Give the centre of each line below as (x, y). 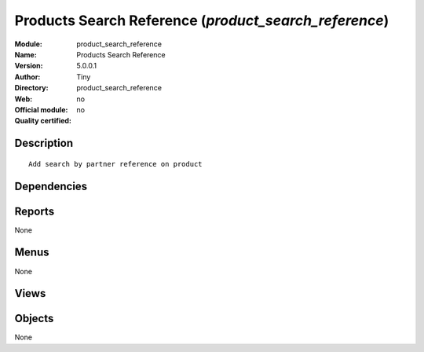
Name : (26, 54)
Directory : (31, 88)
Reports (35, 211)
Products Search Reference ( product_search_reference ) (202, 20)
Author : (27, 77)
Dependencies (51, 186)
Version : (29, 66)
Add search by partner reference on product (116, 164)
